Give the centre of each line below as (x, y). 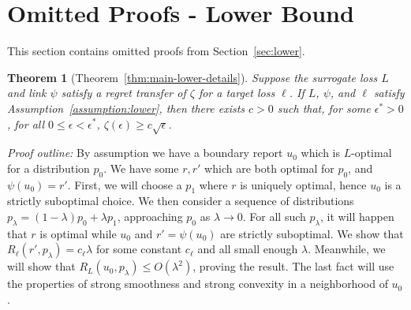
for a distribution (49, 168)
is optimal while (78, 233)
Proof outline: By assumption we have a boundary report (145, 153)
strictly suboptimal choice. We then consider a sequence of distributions (181, 201)
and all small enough (248, 249)
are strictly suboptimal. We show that (312, 233)
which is (320, 153)
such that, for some (324, 108)
